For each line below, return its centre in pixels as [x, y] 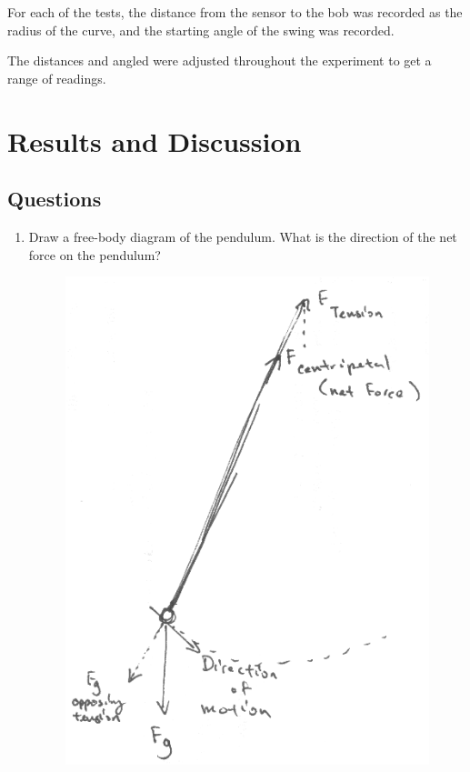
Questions [55, 199]
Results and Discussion [155, 140]
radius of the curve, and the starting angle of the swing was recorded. [201, 30]
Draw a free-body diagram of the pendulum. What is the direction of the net [243, 236]
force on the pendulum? [95, 254]
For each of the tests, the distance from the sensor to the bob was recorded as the [235, 12]
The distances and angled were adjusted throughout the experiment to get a [220, 60]
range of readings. [57, 78]
